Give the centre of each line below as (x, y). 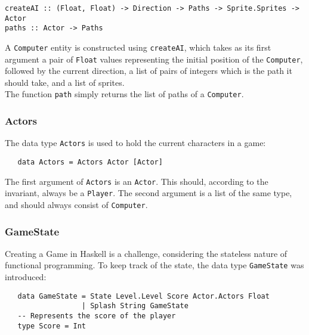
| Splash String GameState (135, 306)
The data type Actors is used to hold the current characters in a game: (135, 143)
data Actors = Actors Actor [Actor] (90, 162)
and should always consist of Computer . (76, 204)
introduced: (26, 277)
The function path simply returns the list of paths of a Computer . (124, 94)
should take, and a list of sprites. (65, 82)
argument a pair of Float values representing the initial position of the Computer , (154, 59)
